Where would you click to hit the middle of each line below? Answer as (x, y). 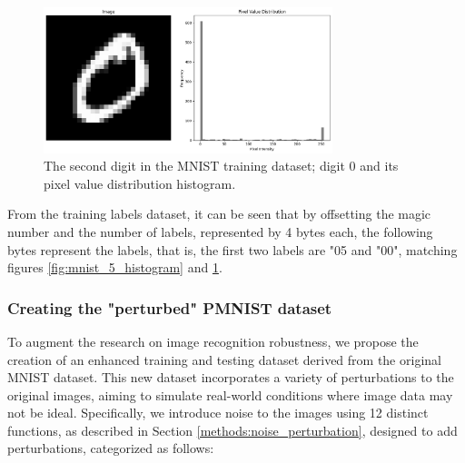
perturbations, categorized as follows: (111, 448)
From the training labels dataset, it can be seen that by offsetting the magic (219, 214)
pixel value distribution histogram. (140, 183)
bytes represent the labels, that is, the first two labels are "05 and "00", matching (232, 249)
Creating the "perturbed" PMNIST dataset (170, 307)
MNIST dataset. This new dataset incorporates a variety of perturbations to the (231, 377)
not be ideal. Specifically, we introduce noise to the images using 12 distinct (218, 413)
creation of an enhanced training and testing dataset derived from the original (224, 359)
